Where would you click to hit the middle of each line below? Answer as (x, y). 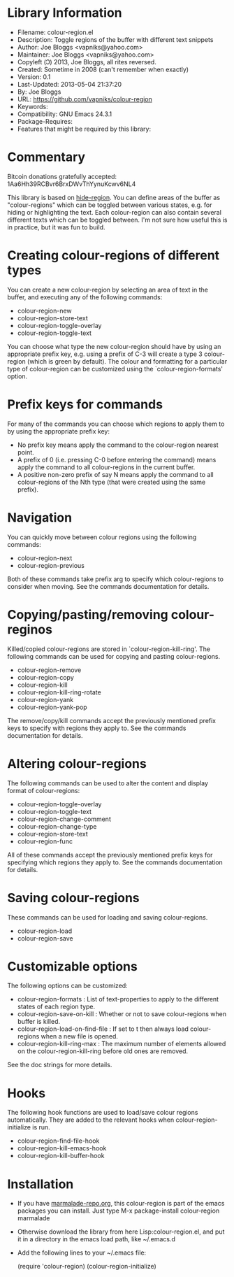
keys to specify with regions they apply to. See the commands (97, 728)
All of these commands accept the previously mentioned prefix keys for (110, 855)
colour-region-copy (46, 677)
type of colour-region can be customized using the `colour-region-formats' (115, 369)
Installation (41, 1184)
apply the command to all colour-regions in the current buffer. (106, 467)
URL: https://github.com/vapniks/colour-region (85, 99)
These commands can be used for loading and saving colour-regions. (108, 917)
